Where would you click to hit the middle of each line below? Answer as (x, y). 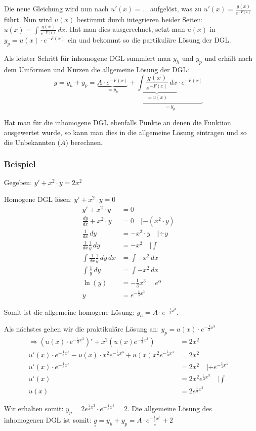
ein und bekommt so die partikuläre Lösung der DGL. (149, 39)
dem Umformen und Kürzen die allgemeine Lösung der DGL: (97, 69)
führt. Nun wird (28, 19)
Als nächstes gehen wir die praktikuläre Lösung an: (82, 329)
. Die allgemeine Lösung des (170, 408)
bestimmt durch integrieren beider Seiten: (140, 19)
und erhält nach (228, 58)
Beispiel (20, 164)
